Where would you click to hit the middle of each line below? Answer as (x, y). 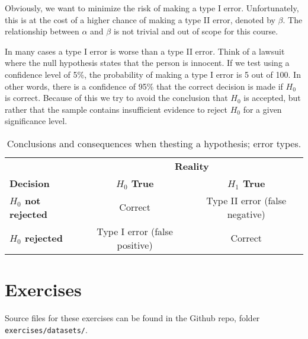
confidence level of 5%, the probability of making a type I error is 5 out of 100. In (153, 74)
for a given (262, 109)
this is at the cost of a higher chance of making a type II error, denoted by (140, 19)
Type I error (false (135, 231)
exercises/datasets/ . (46, 329)
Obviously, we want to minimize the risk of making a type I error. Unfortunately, (152, 8)
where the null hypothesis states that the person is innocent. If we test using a (147, 63)
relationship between (42, 31)
